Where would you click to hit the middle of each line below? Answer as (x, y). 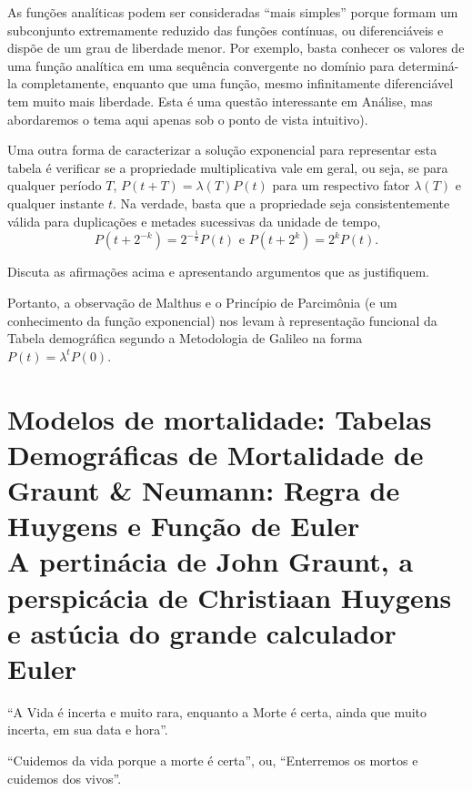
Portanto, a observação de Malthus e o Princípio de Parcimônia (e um (202, 303)
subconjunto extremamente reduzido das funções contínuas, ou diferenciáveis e (226, 30)
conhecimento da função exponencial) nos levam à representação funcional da (222, 320)
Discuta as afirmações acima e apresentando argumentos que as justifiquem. (218, 272)
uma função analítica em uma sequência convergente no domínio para (201, 65)
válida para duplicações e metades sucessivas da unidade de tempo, (194, 221)
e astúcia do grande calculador (202, 632)
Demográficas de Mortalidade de (216, 454)
